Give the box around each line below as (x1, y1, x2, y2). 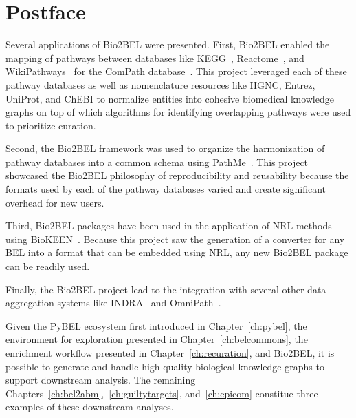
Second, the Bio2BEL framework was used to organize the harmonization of (5, 141, 325, 156)
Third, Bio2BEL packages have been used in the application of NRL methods (5, 218, 332, 233)
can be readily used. (5, 259, 90, 273)
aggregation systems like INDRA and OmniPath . (5, 295, 221, 310)
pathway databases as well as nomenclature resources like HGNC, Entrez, (5, 77, 315, 92)
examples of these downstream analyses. (5, 399, 174, 414)
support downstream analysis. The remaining (5, 373, 196, 387)
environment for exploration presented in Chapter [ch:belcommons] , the (5, 332, 308, 346)
